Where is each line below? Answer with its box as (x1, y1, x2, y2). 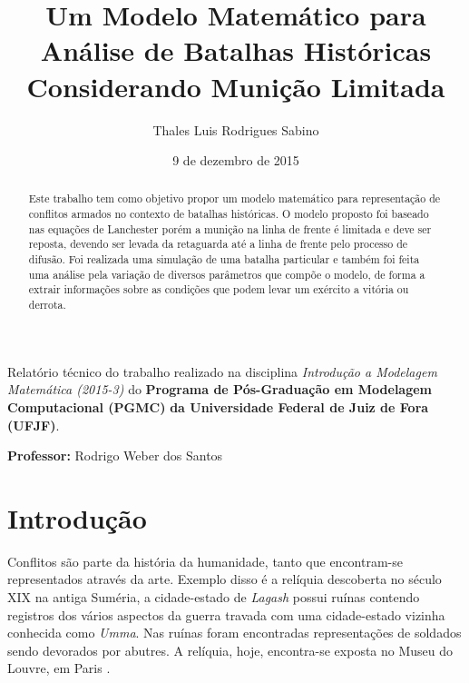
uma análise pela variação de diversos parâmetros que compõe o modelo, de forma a (28, 266, 425, 282)
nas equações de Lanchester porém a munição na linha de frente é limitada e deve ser (28, 221, 432, 236)
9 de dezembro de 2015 (172, 151, 299, 170)
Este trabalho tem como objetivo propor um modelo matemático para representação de (28, 191, 441, 206)
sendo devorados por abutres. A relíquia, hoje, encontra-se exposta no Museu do (7, 640, 454, 659)
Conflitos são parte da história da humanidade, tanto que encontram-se (7, 551, 403, 570)
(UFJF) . (7, 415, 60, 434)
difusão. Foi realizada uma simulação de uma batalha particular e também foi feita (28, 252, 420, 267)
